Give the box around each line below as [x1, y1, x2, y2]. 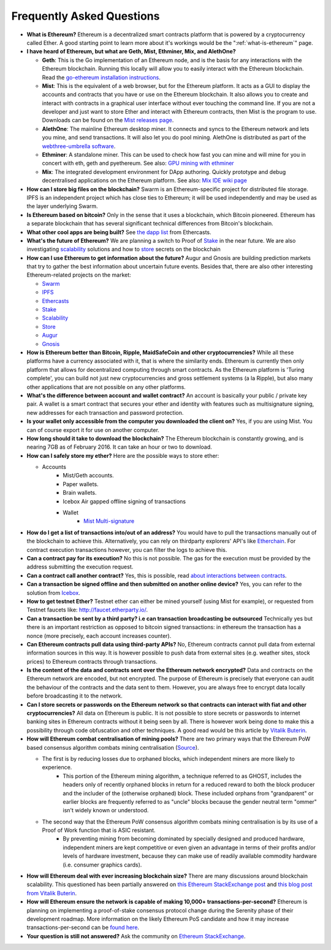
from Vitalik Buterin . [26, 889, 77, 897]
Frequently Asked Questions [11, 9, 160, 23]
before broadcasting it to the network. [26, 692, 123, 700]
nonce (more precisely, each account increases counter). [26, 632, 172, 639]
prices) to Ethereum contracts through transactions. [26, 658, 158, 665]
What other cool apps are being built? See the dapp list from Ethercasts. [26, 228, 211, 236]
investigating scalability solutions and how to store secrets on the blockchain [26, 246, 221, 253]
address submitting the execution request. [26, 563, 134, 571]
